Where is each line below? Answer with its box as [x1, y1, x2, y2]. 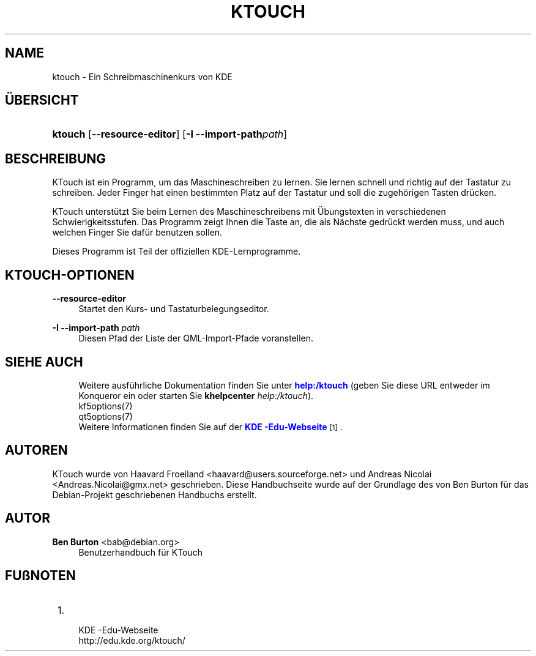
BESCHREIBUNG [5, 151, 106, 166]
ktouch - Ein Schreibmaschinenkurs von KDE [52, 71, 233, 82]
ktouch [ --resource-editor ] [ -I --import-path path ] [52, 128, 288, 141]
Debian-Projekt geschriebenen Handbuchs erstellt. [52, 489, 257, 500]
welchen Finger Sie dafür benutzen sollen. [52, 227, 223, 238]
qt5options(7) [78, 411, 133, 422]
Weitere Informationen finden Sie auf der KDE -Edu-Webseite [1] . [78, 421, 343, 432]
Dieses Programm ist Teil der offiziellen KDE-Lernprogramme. [52, 246, 301, 257]
